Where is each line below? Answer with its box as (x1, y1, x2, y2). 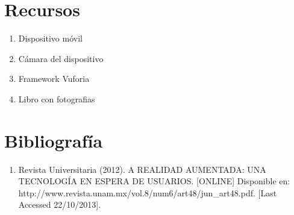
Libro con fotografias (18, 92, 95, 105)
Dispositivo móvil (18, 32, 83, 45)
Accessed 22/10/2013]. (18, 198, 101, 211)
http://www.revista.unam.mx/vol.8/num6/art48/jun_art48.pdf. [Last (18, 186, 277, 199)
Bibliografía (4, 128, 103, 152)
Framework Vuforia (18, 72, 90, 85)
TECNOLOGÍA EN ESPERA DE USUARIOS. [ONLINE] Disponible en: (18, 175, 290, 187)
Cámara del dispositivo (18, 52, 104, 64)
